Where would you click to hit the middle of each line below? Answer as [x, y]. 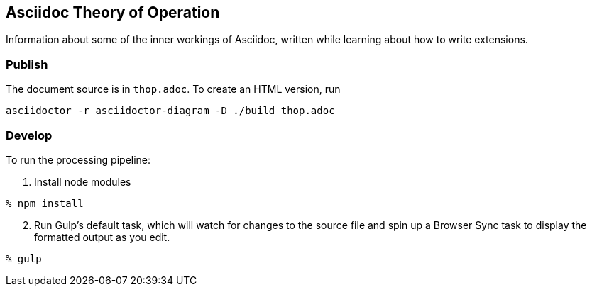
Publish [27, 64]
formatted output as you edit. [102, 237]
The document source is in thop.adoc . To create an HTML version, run [173, 89]
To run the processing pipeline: [78, 159]
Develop [29, 135]
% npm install [45, 203]
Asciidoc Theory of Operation [113, 12]
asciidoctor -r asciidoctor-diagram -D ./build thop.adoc [170, 111]
